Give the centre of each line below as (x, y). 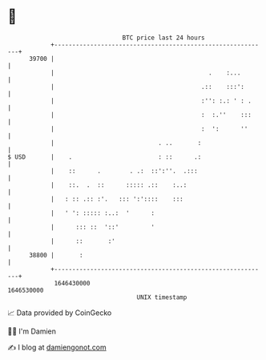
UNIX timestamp (162, 297)
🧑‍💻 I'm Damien (32, 331)
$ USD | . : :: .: (105, 157)
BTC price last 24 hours (163, 38)
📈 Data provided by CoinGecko (60, 313)
